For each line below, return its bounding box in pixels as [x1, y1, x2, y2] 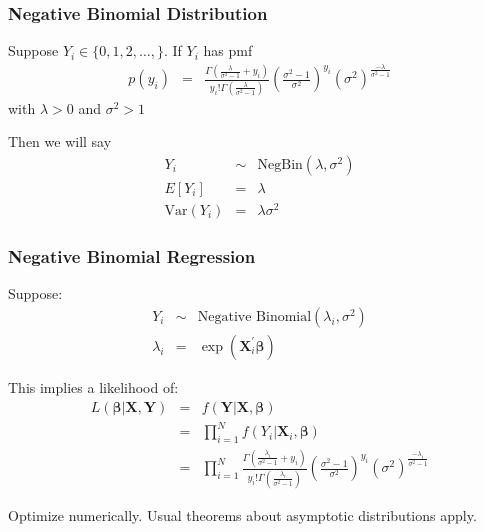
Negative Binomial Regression [8, 243, 256, 268]
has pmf [203, 40, 253, 61]
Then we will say [8, 131, 112, 152]
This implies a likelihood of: [8, 376, 179, 397]
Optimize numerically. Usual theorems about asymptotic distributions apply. [8, 504, 477, 525]
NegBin [257, 157, 303, 172]
